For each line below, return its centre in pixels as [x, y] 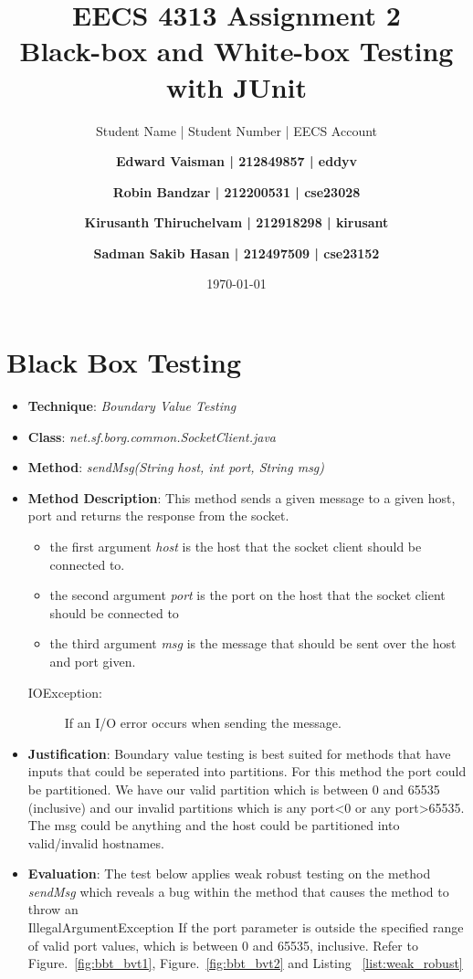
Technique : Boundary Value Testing [132, 405]
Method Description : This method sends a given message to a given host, [242, 497]
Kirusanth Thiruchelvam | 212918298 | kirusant [236, 222]
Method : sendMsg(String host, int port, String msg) [176, 467]
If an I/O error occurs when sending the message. [203, 723]
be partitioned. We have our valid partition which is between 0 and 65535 [234, 789]
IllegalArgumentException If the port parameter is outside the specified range [246, 927]
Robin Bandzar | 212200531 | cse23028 [236, 191]
